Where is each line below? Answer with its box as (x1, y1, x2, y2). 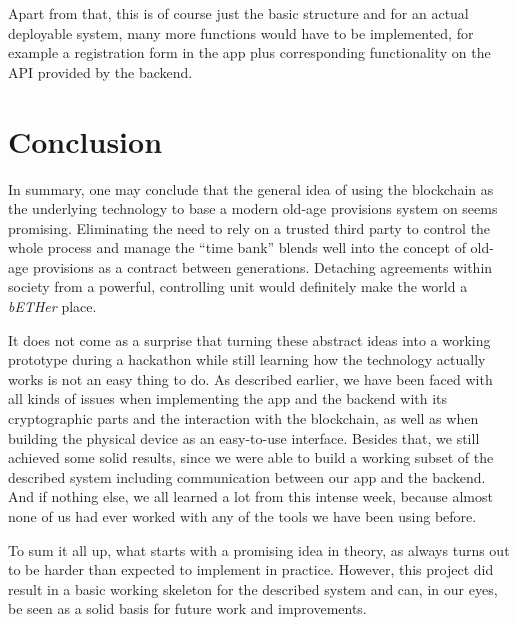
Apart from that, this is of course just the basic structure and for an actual (8, 3, 469, 23)
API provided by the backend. (8, 61, 193, 82)
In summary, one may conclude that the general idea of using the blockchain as (8, 178, 494, 199)
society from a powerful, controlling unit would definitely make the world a (8, 276, 468, 297)
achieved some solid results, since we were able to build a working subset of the (8, 447, 494, 468)
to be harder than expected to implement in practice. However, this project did (8, 559, 494, 580)
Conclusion (8, 120, 163, 161)
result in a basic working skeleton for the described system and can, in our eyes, (8, 578, 498, 599)
